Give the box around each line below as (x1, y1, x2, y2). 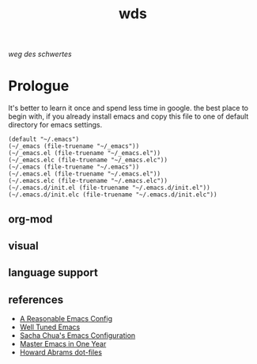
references (8, 293, 64, 306)
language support (8, 266, 99, 279)
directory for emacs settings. (8, 120, 103, 130)
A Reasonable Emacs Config (19, 314, 113, 324)
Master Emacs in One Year (19, 339, 107, 349)
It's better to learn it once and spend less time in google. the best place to (8, 104, 249, 113)
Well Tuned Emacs (19, 322, 81, 332)
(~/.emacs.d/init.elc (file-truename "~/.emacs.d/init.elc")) (8, 191, 217, 199)
